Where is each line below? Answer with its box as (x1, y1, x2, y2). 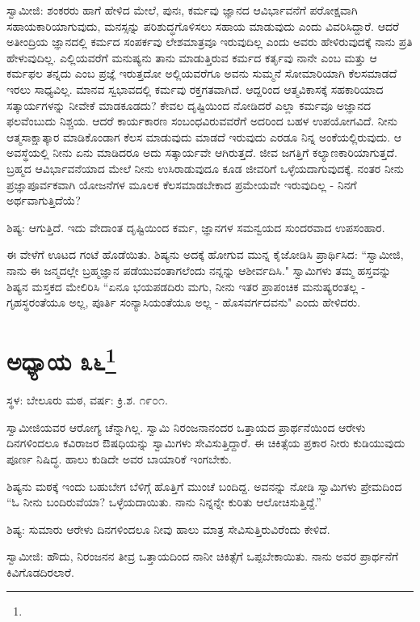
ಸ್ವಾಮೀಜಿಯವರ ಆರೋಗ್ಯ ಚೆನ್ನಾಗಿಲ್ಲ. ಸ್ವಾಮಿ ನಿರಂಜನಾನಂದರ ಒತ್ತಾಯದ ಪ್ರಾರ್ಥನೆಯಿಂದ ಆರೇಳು (6, 418, 366, 435)
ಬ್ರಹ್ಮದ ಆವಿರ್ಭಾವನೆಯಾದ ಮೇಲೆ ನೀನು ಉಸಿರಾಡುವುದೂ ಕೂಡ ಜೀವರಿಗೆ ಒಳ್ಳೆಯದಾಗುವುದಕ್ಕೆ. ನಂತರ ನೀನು (6, 159, 404, 176)
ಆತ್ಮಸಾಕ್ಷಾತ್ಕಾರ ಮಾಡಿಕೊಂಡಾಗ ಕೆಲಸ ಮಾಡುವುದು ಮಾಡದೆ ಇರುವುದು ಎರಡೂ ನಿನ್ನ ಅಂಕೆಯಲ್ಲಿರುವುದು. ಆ (6, 128, 402, 145)
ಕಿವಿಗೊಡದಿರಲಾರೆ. (6, 563, 74, 580)
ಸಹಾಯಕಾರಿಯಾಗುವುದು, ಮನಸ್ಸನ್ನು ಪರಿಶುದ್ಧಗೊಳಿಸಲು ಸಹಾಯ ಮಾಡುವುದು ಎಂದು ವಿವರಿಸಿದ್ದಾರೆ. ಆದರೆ (6, 17, 399, 34)
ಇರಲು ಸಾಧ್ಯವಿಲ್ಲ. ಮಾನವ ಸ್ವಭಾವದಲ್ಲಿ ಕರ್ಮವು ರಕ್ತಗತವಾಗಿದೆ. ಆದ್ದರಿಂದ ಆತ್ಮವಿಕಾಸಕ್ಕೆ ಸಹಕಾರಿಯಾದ (6, 80, 384, 97)
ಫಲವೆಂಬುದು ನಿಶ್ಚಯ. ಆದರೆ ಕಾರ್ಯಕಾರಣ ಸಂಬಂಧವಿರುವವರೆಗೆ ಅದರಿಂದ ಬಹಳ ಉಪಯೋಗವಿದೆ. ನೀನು (6, 112, 397, 129)
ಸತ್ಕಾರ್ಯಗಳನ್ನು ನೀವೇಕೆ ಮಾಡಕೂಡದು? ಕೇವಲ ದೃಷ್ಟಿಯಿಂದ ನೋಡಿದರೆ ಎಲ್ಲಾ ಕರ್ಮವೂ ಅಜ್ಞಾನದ (6, 96, 372, 113)
